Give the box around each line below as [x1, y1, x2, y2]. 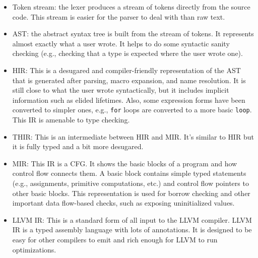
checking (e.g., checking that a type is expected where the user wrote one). [12, 48, 243, 58]
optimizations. [12, 244, 56, 254]
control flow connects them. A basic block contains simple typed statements [12, 168, 246, 178]
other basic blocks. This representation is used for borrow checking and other [12, 187, 250, 198]
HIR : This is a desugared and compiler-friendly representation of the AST [12, 64, 241, 75]
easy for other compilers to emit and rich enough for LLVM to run [12, 234, 218, 244]
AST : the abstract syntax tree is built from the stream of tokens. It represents [12, 28, 254, 39]
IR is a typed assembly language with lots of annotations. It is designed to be [12, 224, 252, 235]
